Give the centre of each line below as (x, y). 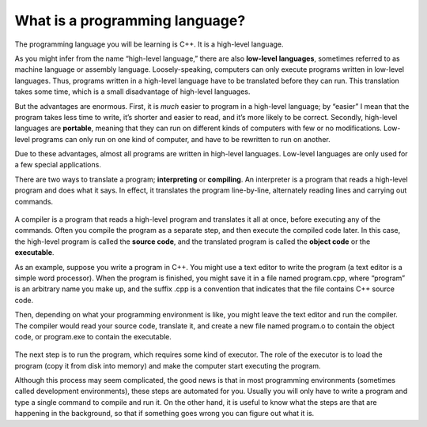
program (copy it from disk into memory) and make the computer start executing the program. (168, 365)
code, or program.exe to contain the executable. (93, 336)
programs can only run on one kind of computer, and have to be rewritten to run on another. (181, 139)
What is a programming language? (130, 21)
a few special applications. (58, 165)
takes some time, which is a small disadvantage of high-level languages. (132, 92)
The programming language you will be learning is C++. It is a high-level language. (149, 44)
